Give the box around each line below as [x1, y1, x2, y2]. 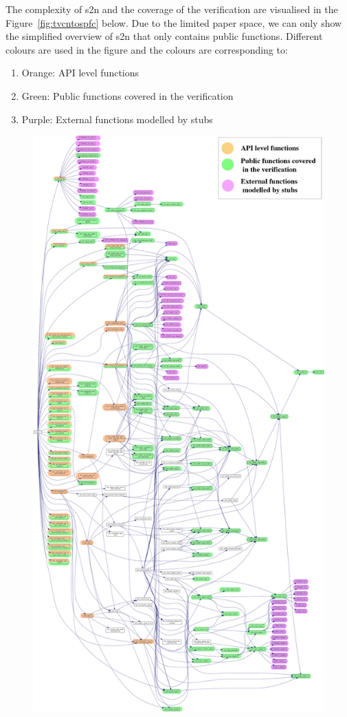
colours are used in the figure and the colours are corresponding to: [5, 42, 288, 56]
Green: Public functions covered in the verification [21, 88, 234, 103]
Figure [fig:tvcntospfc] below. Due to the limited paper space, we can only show [5, 15, 342, 30]
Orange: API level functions [21, 65, 139, 80]
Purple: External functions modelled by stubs [21, 111, 213, 126]
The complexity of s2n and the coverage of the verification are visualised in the [5, 2, 338, 16]
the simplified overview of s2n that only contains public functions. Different [5, 29, 323, 43]
